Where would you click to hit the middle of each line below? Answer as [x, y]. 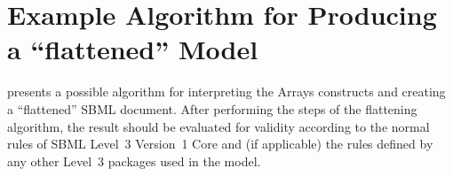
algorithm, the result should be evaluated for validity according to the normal [219, 126]
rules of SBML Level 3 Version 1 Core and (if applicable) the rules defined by [220, 144]
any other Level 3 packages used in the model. [134, 161]
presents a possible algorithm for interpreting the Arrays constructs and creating [226, 92]
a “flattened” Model [133, 49]
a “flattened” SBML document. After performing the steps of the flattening [212, 108]
